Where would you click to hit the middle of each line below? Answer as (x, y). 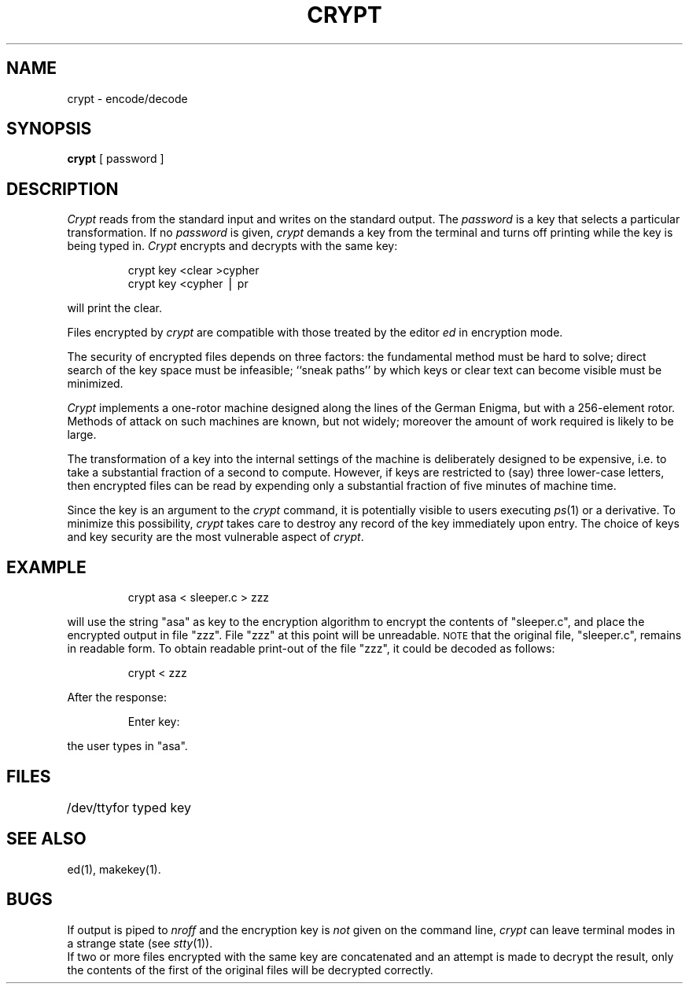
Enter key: (154, 722)
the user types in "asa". (127, 746)
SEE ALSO (46, 839)
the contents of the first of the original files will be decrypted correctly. (250, 970)
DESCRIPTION (63, 189)
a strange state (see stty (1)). (140, 943)
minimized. (95, 384)
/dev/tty (89, 807)
